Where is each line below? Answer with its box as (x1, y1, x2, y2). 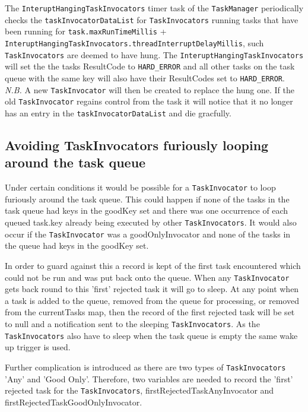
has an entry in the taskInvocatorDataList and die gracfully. (5, 106, 231, 119)
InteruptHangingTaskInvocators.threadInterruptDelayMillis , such (5, 36, 264, 49)
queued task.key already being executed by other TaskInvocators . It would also (5, 216, 297, 228)
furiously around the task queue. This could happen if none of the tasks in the (5, 192, 290, 205)
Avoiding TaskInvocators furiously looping (5, 135, 269, 154)
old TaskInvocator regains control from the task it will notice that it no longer (5, 95, 293, 107)
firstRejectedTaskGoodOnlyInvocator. (5, 395, 142, 408)
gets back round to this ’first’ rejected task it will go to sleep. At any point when (5, 283, 299, 295)
